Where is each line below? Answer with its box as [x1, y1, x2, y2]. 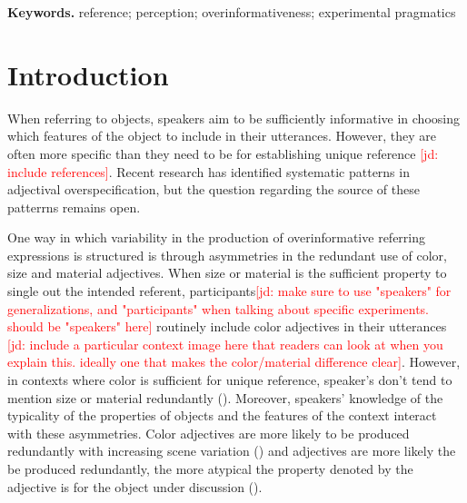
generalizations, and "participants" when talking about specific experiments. [7, 299, 429, 318]
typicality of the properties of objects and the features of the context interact [7, 406, 437, 425]
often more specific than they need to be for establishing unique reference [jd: [7, 143, 439, 163]
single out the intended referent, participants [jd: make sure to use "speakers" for [7, 281, 452, 301]
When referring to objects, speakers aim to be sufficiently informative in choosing [7, 108, 460, 127]
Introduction [7, 55, 169, 93]
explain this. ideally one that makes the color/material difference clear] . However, [7, 352, 461, 371]
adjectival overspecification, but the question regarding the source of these [7, 180, 420, 199]
